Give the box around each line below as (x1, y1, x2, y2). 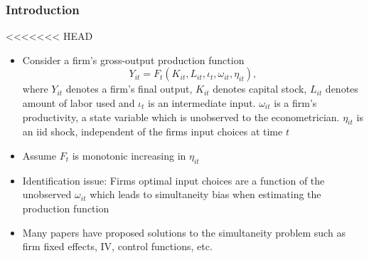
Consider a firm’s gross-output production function (22, 52, 245, 67)
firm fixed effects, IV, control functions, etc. (22, 239, 213, 254)
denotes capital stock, (213, 81, 307, 96)
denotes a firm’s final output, (65, 81, 193, 96)
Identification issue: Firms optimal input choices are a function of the (22, 172, 325, 187)
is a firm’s (274, 96, 317, 110)
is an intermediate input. (148, 96, 256, 110)
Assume (22, 148, 56, 162)
